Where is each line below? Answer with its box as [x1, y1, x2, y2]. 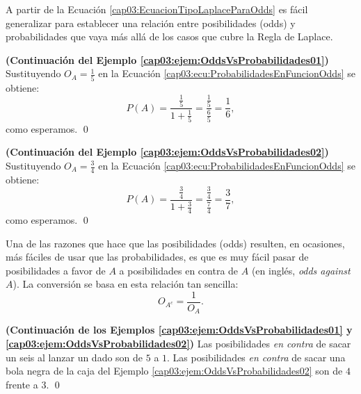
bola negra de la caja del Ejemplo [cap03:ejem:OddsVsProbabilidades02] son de [6, 363, 343, 378]
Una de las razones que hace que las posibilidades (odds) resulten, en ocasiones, [6, 236, 345, 250]
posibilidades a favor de [6, 263, 106, 277]
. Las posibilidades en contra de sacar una [167, 350, 346, 364]
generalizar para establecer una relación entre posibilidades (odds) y [6, 15, 296, 30]
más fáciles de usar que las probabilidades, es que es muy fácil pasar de [6, 249, 309, 264]
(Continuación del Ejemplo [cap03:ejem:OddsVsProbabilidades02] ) [6, 145, 329, 159]
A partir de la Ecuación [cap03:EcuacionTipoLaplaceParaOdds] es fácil [6, 2, 308, 16]
